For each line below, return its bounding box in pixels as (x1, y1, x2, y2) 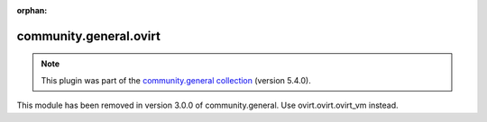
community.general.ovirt (16, 28, 161, 44)
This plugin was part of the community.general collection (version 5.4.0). (41, 74, 311, 85)
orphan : (16, 5, 48, 15)
